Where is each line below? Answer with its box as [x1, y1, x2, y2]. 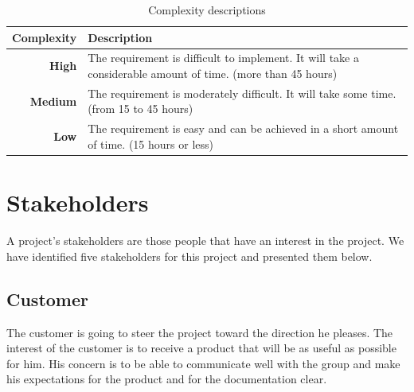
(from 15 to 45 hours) [88, 100, 193, 117]
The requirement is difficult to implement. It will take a [88, 49, 359, 66]
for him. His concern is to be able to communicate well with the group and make [6, 355, 400, 371]
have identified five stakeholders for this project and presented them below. [6, 247, 373, 264]
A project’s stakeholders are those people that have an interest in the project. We [6, 232, 404, 249]
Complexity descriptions [148, 2, 266, 17]
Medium [29, 92, 77, 109]
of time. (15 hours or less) [88, 135, 213, 152]
